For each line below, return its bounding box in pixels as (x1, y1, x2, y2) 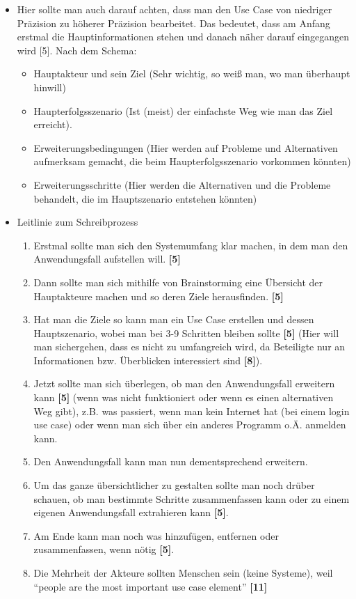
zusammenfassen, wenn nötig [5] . (33, 542, 175, 557)
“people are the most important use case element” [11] (33, 579, 268, 593)
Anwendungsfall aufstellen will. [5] (33, 251, 181, 266)
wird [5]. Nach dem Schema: (17, 42, 137, 57)
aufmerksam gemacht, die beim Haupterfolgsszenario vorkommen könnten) (33, 154, 351, 169)
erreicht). (33, 117, 72, 132)
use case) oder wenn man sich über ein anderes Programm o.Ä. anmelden (33, 417, 346, 432)
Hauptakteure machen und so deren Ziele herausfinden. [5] (33, 288, 284, 303)
